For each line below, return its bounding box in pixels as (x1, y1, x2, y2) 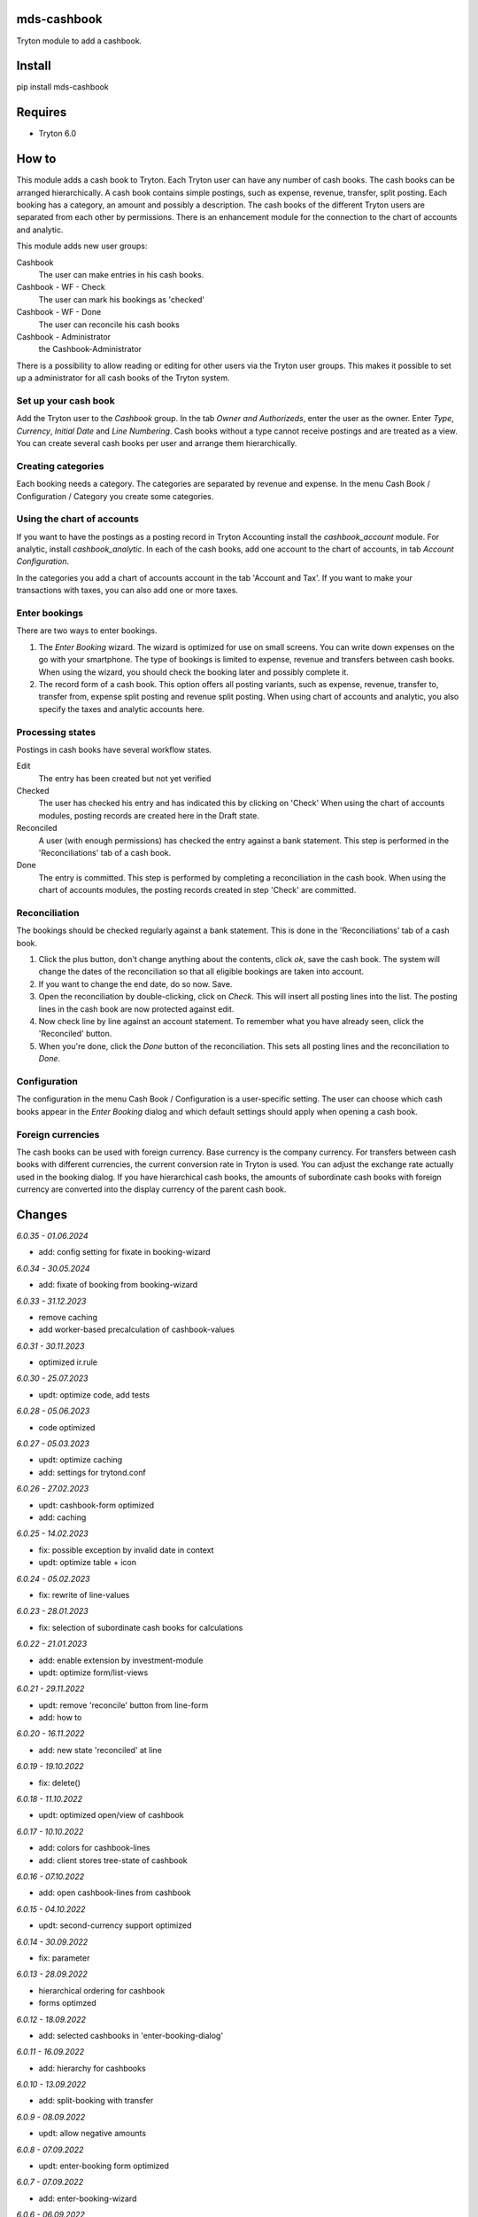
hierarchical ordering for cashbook (38, 1985, 166, 1995)
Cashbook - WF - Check (16, 282, 105, 293)
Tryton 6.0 (38, 129, 77, 139)
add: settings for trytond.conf (38, 1467, 146, 1477)
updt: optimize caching (38, 1454, 123, 1465)
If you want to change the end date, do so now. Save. (38, 978, 233, 989)
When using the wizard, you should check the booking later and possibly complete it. (38, 666, 349, 678)
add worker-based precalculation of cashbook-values (38, 1324, 235, 1335)
